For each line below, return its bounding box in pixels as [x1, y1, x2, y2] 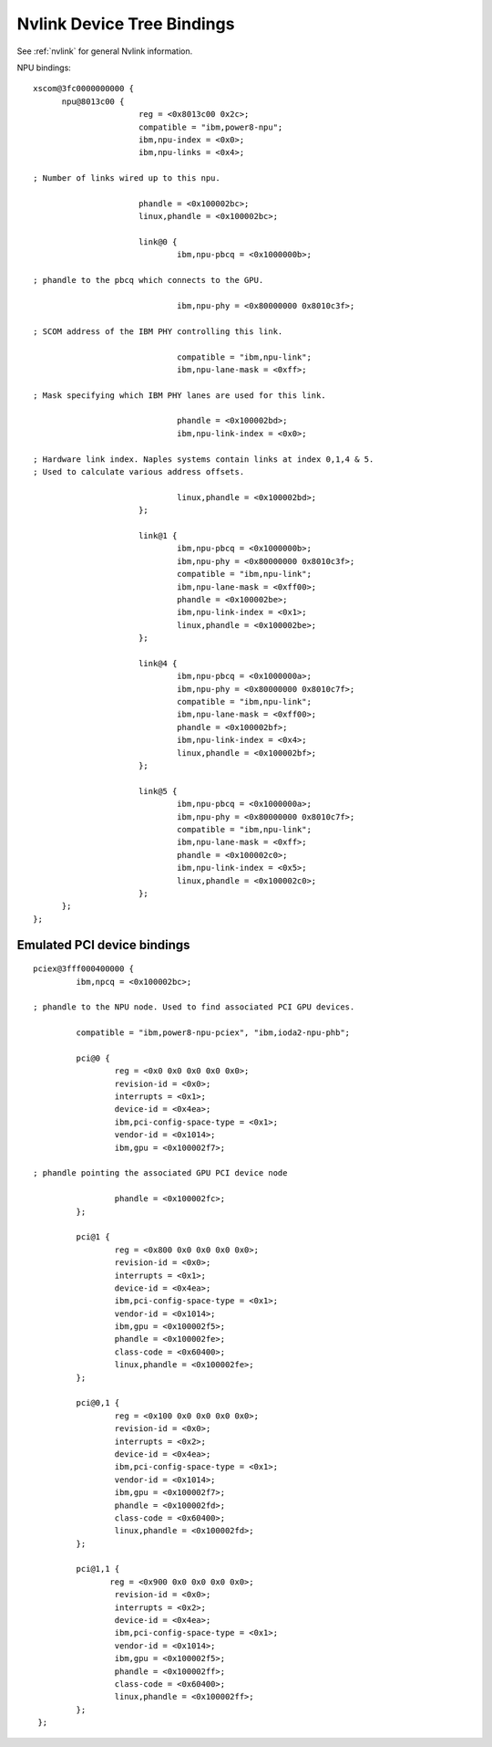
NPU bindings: [16, 62, 72, 73]
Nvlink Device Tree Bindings [16, 14, 235, 34]
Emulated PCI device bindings [16, 936, 190, 953]
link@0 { [138, 237, 178, 247]
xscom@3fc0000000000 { [33, 83, 135, 94]
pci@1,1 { [76, 1564, 120, 1574]
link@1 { [138, 530, 178, 540]
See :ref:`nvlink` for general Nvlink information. [16, 46, 193, 57]
